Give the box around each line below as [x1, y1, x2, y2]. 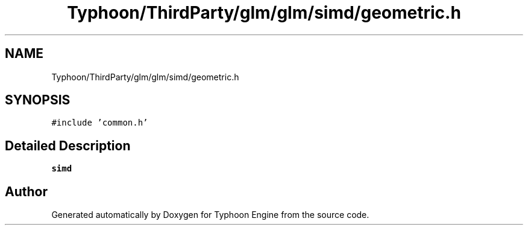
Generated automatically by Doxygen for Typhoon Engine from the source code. [51, 209, 369, 220]
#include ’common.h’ [51, 118, 148, 128]
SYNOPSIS [5, 92, 71, 108]
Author [5, 184, 48, 199]
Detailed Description [5, 138, 131, 153]
